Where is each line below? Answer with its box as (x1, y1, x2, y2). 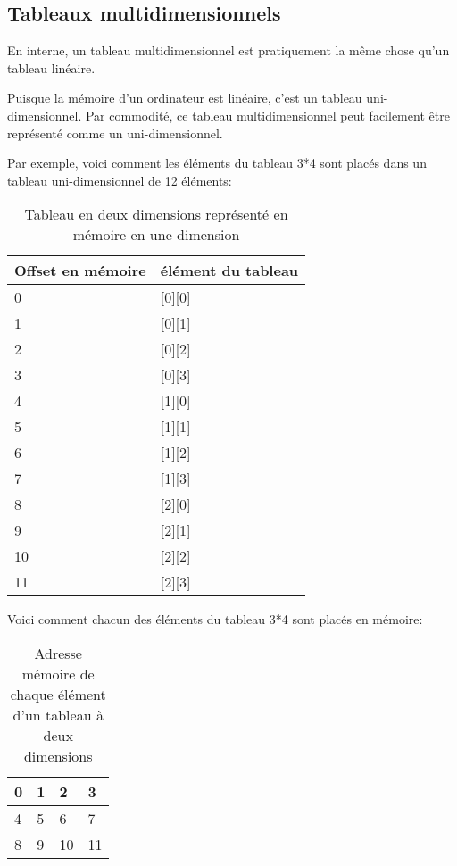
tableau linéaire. (7, 58, 96, 77)
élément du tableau (160, 260, 299, 281)
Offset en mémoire (14, 260, 146, 281)
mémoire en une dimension (72, 224, 240, 246)
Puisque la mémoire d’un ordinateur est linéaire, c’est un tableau (7, 88, 362, 107)
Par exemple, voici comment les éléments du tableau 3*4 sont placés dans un (7, 154, 427, 172)
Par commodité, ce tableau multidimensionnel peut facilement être (85, 105, 450, 124)
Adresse (34, 642, 82, 663)
